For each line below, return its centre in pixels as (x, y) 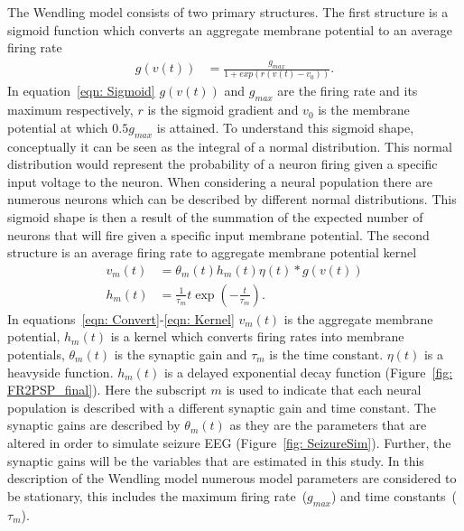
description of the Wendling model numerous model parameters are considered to (232, 478)
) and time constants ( (394, 495)
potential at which (58, 127)
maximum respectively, (70, 110)
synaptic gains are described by (94, 425)
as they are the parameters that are (328, 425)
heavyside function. (60, 372)
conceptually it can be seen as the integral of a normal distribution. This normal (230, 146)
